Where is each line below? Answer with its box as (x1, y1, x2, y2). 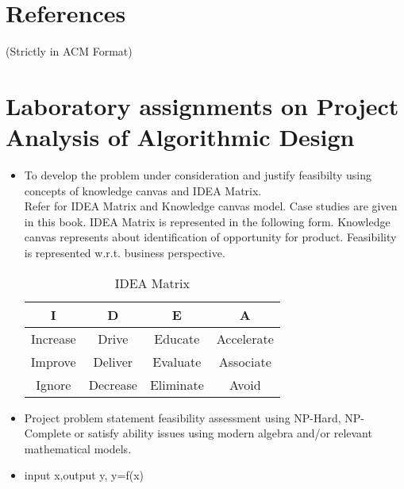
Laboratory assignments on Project (6, 89, 399, 121)
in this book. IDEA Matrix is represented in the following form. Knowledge (24, 213, 391, 229)
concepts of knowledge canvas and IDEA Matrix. (24, 182, 262, 198)
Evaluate (152, 352, 202, 371)
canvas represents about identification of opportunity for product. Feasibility (24, 229, 397, 245)
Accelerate (216, 329, 274, 348)
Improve (30, 352, 76, 371)
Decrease (88, 375, 137, 394)
